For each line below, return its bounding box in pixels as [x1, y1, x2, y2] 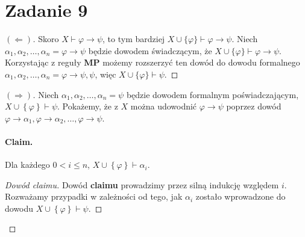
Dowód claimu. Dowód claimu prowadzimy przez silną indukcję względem [5, 178, 279, 191]
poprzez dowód [226, 100, 281, 112]
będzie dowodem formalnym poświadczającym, [126, 88, 299, 100]
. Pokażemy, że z [57, 100, 118, 112]
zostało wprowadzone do [195, 190, 286, 203]
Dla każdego [5, 158, 50, 171]
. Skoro [33, 32, 59, 45]
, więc [95, 67, 116, 80]
